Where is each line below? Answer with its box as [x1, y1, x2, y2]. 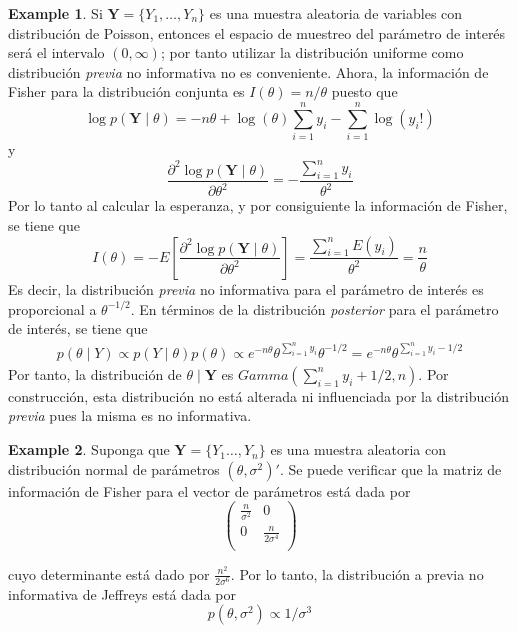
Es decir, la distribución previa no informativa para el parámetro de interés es [8, 278, 484, 299]
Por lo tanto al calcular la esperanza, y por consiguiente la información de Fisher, [8, 195, 508, 216]
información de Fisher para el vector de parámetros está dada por [8, 480, 411, 501]
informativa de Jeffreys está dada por [8, 583, 236, 604]
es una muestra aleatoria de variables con [209, 3, 463, 23]
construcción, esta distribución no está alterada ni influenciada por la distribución [8, 385, 510, 406]
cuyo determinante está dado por [8, 563, 210, 584]
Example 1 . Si [8, 3, 103, 23]
